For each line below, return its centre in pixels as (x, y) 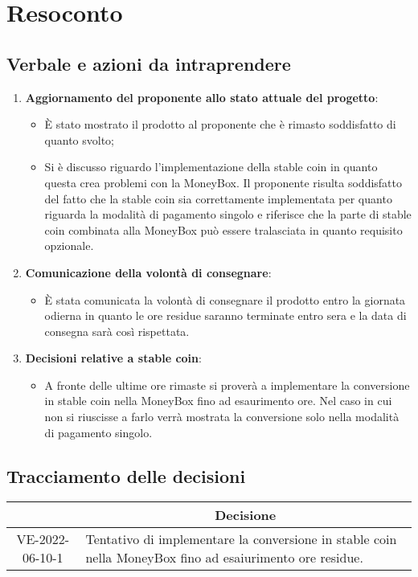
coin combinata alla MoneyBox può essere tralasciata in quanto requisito (223, 229)
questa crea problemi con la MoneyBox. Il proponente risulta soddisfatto (223, 182)
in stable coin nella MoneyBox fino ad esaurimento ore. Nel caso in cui (218, 401)
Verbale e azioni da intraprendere (149, 63)
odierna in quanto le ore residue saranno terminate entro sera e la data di (225, 315)
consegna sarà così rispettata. (117, 331)
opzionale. (69, 246)
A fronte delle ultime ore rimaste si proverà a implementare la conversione (227, 385)
